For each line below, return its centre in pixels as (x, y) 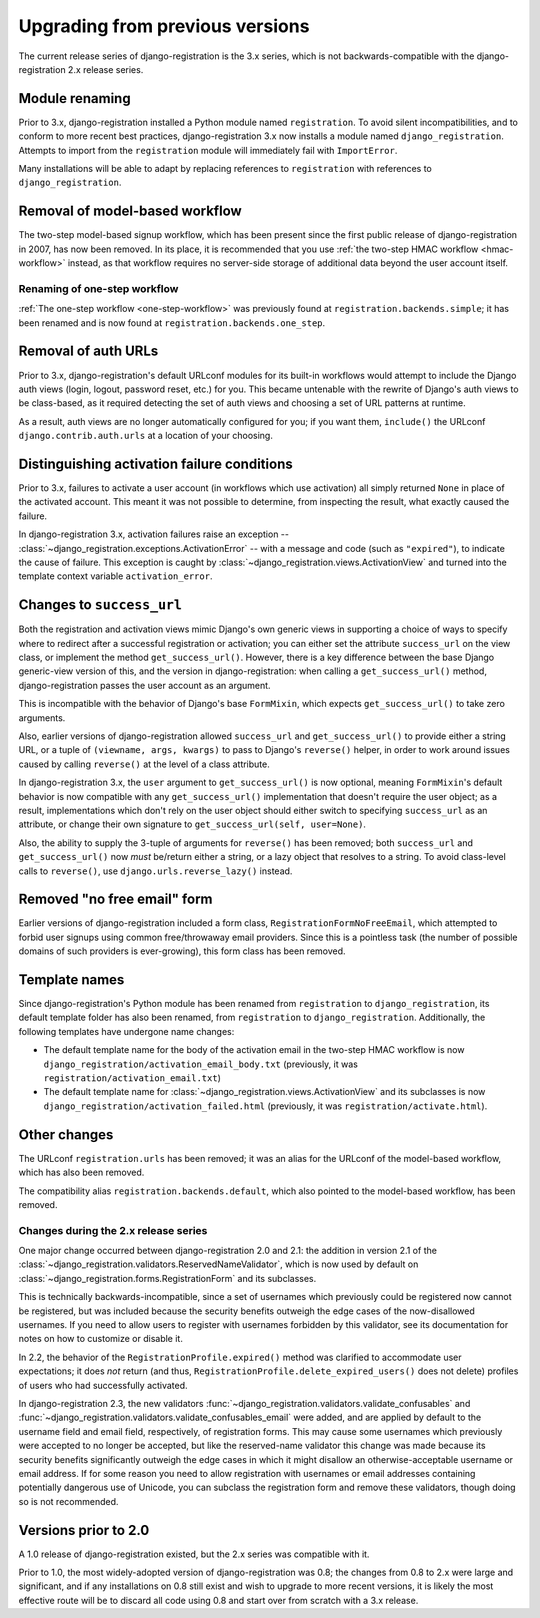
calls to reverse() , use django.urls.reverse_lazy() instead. (155, 871)
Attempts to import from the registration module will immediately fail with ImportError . (208, 150)
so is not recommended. (68, 1501)
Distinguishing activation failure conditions (156, 463)
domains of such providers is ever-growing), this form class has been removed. (182, 951)
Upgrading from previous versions (164, 26)
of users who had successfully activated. (103, 1385)
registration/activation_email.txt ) (132, 1078)
